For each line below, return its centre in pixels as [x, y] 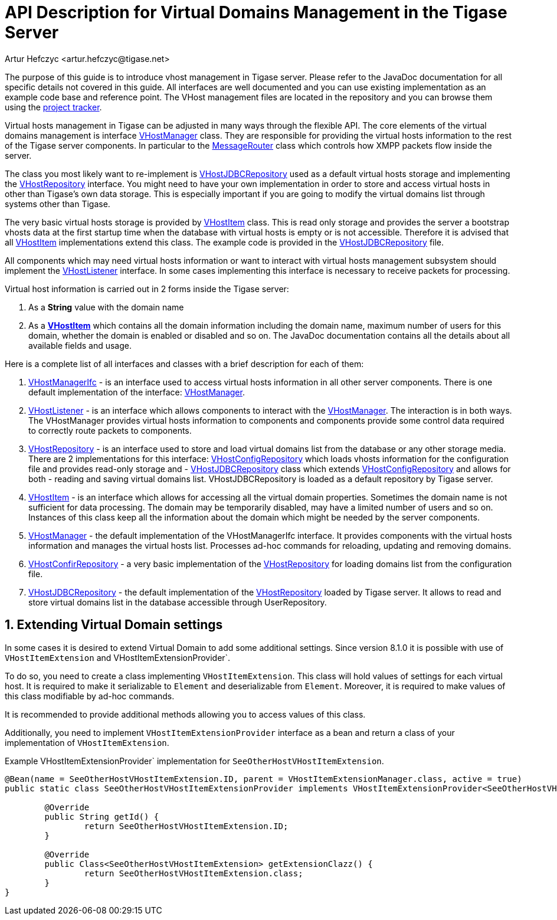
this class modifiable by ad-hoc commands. [90, 696]
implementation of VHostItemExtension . [87, 742]
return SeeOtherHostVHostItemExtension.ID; [186, 826]
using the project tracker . [53, 107]
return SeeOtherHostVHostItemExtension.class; [194, 873]
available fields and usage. [80, 345]
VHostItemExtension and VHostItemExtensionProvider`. [118, 657]
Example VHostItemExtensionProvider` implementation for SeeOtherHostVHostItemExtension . [194, 761]
